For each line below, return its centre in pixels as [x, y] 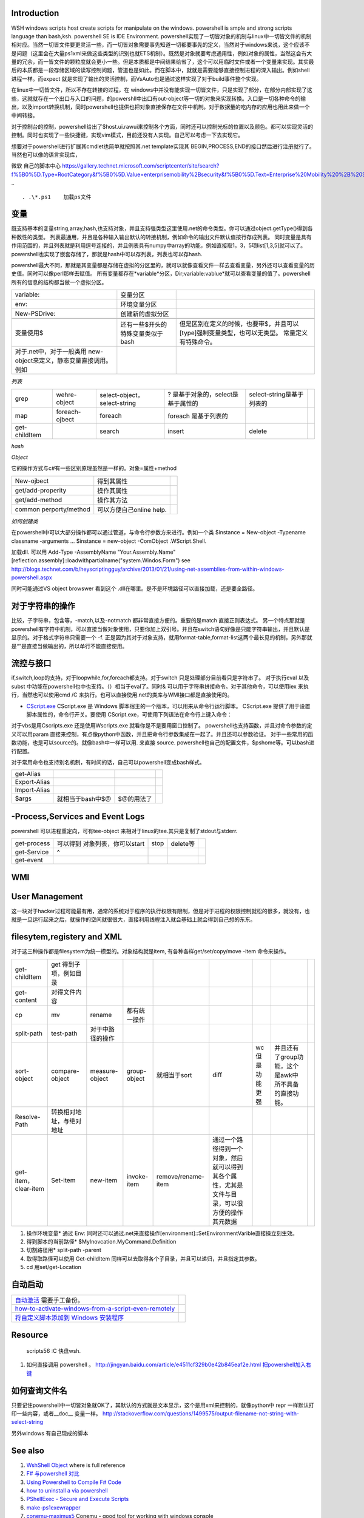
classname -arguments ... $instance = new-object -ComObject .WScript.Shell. [109, 541]
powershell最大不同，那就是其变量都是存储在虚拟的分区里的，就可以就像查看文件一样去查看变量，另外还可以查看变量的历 [163, 265]
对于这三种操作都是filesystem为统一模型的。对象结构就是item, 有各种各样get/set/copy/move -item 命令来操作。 [150, 951]
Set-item [63, 1180]
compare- [65, 1070]
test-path [64, 1033]
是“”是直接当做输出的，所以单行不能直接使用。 [69, 646]
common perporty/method [52, 509]
